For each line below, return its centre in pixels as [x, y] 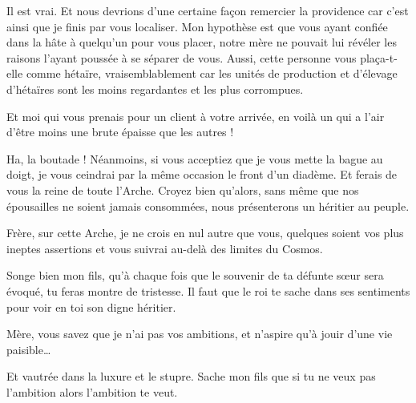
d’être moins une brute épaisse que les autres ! [120, 132]
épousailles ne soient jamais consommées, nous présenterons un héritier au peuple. [208, 206]
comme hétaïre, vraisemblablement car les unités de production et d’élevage [212, 73]
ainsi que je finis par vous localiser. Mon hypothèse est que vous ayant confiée [197, 26]
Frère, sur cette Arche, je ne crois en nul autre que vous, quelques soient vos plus [205, 233]
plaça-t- [379, 57]
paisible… [29, 349]
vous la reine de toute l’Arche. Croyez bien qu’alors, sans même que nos [183, 189]
